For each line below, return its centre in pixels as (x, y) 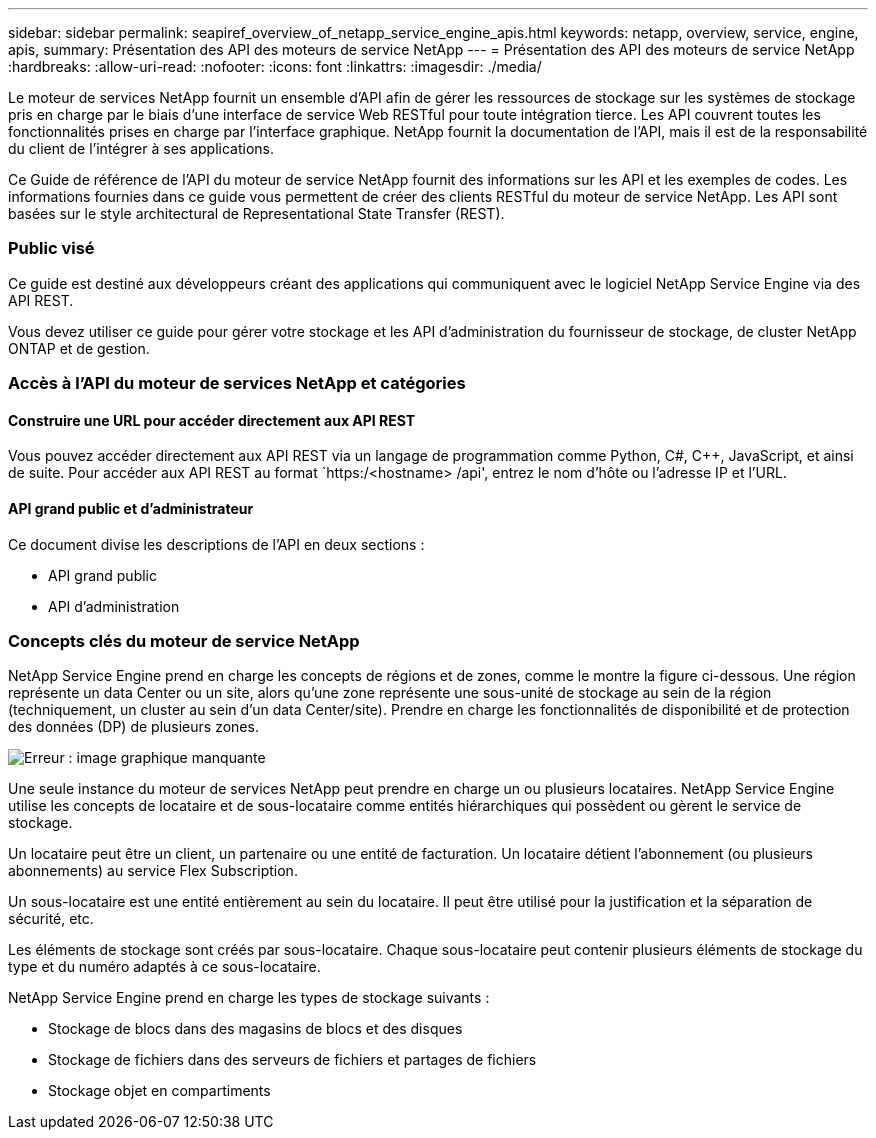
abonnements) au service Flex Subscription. (153, 871)
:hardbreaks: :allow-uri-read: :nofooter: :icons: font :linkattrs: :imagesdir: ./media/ (275, 66)
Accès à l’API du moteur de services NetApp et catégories (237, 383)
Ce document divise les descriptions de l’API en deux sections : (216, 544)
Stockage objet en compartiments (159, 1091)
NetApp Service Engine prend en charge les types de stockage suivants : (249, 998)
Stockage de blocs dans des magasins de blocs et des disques (255, 1029)
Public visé (51, 248)
